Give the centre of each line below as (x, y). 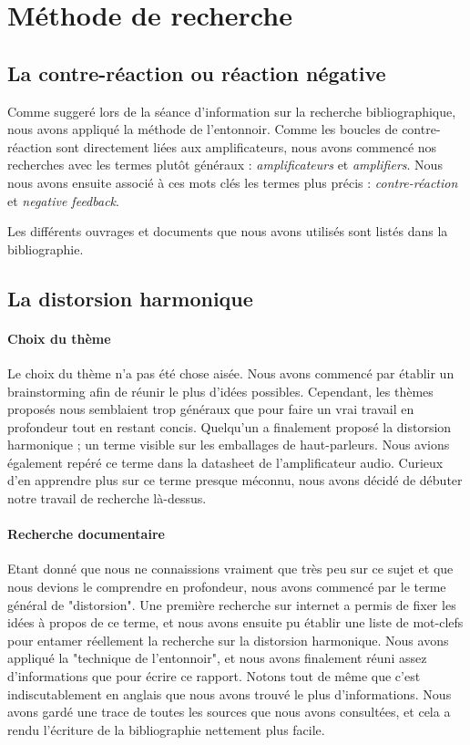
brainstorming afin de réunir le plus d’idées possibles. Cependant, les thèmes (220, 391)
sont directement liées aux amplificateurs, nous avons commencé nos (246, 146)
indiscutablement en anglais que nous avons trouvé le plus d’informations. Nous (230, 693)
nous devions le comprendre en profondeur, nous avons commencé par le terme (227, 587)
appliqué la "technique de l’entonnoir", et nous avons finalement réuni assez (217, 658)
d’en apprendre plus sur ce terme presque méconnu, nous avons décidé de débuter (235, 480)
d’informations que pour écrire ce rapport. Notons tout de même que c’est (214, 676)
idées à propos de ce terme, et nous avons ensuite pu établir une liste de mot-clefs (235, 622)
